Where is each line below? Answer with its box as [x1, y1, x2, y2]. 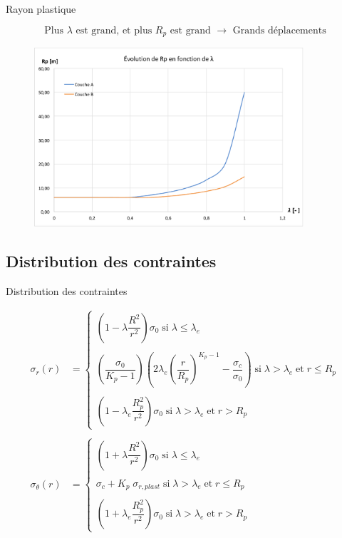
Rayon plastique [6, 1, 76, 16]
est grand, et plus [76, 25, 152, 36]
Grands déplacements [232, 25, 326, 36]
